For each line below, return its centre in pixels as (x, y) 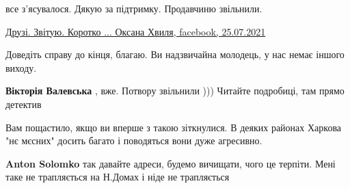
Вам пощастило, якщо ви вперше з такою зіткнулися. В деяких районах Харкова (174, 127)
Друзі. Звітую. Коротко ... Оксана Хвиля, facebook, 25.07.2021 (136, 31)
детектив (24, 104)
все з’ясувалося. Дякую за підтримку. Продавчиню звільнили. (134, 8)
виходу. (21, 67)
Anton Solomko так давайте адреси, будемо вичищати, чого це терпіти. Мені (171, 163)
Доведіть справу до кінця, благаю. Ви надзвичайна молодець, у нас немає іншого (175, 54)
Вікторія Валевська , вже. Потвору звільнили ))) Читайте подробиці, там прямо (175, 91)
